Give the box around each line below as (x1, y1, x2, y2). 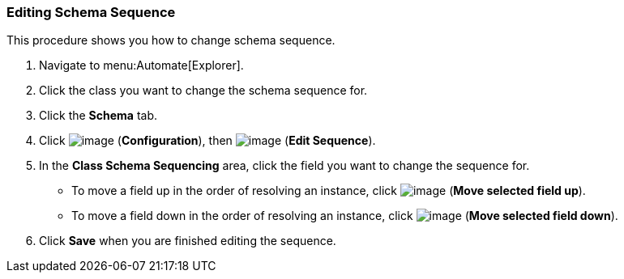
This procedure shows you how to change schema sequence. (6, 33, 336, 48)
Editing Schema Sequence (6, 4, 176, 20)
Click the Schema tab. (39, 108, 158, 123)
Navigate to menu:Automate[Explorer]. (39, 58, 244, 73)
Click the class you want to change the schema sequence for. (39, 83, 368, 98)
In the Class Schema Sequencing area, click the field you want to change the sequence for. (39, 159, 530, 173)
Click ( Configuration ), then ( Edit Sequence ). (39, 133, 376, 148)
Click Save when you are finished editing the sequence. (39, 234, 336, 248)
